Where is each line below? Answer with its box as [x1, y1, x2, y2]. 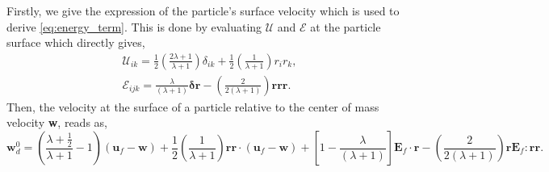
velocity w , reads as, [6, 114, 107, 131]
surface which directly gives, [6, 34, 145, 51]
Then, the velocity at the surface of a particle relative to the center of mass [6, 98, 379, 115]
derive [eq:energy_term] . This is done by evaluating [6, 18, 262, 35]
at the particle [310, 18, 381, 35]
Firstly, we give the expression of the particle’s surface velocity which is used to [6, 2, 400, 19]
